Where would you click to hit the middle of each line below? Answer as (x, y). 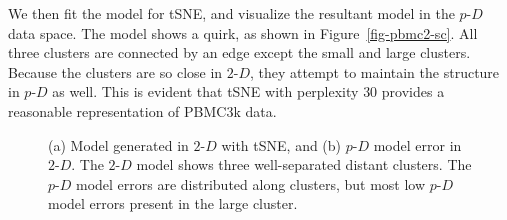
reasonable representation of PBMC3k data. (142, 110)
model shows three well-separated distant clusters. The (304, 164)
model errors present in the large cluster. (173, 203)
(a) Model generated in (118, 144)
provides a (413, 91)
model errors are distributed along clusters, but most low (250, 183)
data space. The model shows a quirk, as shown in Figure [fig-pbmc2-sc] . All (243, 32)
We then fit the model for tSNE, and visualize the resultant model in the (231, 13)
